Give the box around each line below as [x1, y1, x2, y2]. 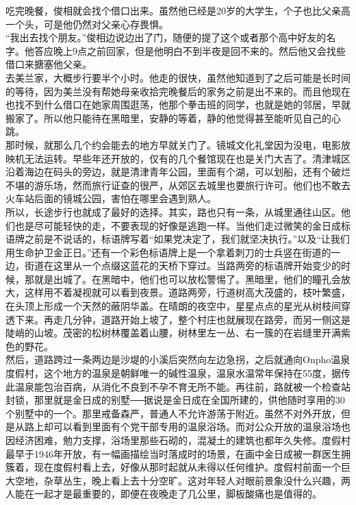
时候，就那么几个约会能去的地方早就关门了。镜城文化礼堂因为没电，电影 [14, 137, 341, 151]
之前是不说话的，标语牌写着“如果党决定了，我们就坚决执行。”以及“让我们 [24, 232, 350, 246]
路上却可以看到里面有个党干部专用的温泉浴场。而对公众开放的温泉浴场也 [24, 419, 351, 434]
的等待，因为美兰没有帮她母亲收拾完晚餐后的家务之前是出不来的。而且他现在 [5, 84, 351, 98]
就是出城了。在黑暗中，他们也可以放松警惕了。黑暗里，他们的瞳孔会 [34, 271, 341, 286]
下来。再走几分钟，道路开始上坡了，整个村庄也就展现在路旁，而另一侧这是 [14, 312, 351, 326]
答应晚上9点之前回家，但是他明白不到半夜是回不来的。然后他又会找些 [34, 43, 346, 58]
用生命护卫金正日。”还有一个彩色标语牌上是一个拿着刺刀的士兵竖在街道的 [5, 245, 331, 259]
